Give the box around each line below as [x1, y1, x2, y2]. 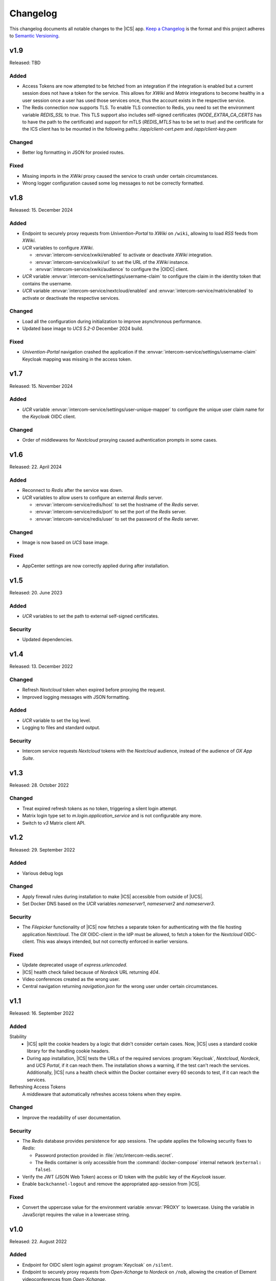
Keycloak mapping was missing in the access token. [22, 356, 132, 362]
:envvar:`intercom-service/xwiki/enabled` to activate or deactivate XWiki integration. [35, 252, 213, 258]
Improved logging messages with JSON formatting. [22, 694, 130, 700]
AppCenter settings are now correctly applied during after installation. [22, 563, 170, 569]
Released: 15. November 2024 [9, 383, 73, 389]
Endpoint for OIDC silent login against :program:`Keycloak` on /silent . [22, 1262, 173, 1268]
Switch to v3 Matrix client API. [22, 820, 86, 826]
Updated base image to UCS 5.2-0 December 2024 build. [22, 325, 144, 332]
